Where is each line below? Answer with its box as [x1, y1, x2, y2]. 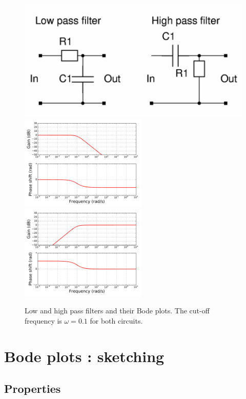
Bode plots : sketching [4, 345, 165, 366]
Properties [4, 381, 61, 396]
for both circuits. [90, 315, 143, 326]
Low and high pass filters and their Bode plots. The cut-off [25, 305, 210, 316]
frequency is [25, 315, 62, 326]
